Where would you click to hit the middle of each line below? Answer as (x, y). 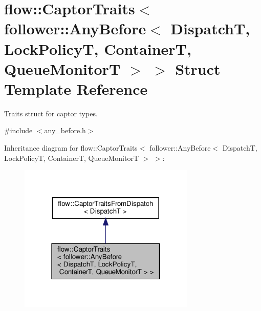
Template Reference (76, 88)
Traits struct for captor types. (51, 113)
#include (18, 130)
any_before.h (65, 130)
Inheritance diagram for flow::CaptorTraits (71, 148)
